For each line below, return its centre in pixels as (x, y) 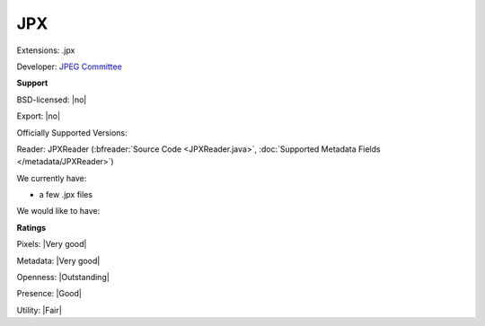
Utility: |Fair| (39, 310)
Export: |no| (39, 116)
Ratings (31, 227)
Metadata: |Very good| (58, 260)
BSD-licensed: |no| (52, 100)
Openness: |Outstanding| (63, 278)
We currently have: (52, 178)
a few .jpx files (66, 195)
